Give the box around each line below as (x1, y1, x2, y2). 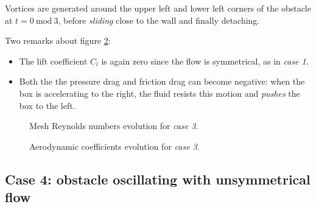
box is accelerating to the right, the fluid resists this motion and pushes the (19, 86, 300, 99)
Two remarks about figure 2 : (5, 34, 111, 47)
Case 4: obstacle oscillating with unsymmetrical (5, 169, 311, 188)
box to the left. (19, 99, 75, 111)
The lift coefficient (19, 54, 88, 67)
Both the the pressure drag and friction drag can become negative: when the (19, 75, 305, 88)
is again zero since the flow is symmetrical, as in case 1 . (101, 54, 309, 67)
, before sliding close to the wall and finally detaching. (58, 13, 260, 26)
